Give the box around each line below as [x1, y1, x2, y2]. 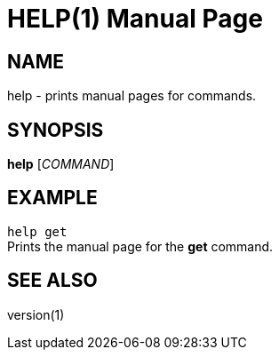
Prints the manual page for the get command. [7, 238, 274, 254]
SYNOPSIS [7, 118, 104, 141]
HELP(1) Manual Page [7, 4, 263, 34]
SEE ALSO [7, 269, 98, 292]
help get [7, 224, 68, 239]
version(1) [7, 306, 65, 322]
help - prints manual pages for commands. [7, 88, 257, 104]
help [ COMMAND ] [7, 156, 115, 172]
